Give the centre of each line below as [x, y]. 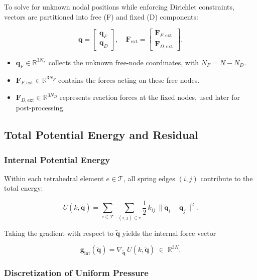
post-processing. [40, 108]
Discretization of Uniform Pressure [76, 273]
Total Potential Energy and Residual [101, 135]
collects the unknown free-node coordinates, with [124, 62]
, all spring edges [149, 178]
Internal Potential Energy [57, 159]
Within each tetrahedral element [54, 178]
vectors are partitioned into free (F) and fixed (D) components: [101, 16]
